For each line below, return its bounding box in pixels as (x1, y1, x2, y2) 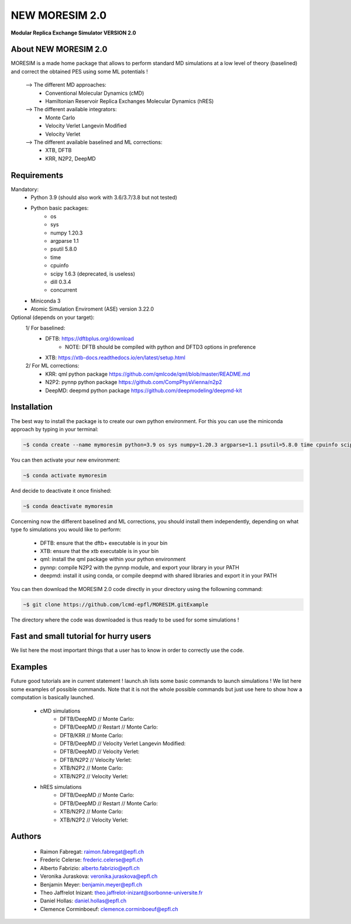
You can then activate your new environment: (11, 456, 121, 463)
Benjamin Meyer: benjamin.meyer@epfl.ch (40, 881, 143, 888)
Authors (11, 832, 42, 841)
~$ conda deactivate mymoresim (23, 503, 113, 509)
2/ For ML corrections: (25, 362, 80, 369)
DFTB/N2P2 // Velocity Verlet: (60, 756, 132, 763)
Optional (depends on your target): (11, 314, 95, 321)
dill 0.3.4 (50, 278, 71, 285)
